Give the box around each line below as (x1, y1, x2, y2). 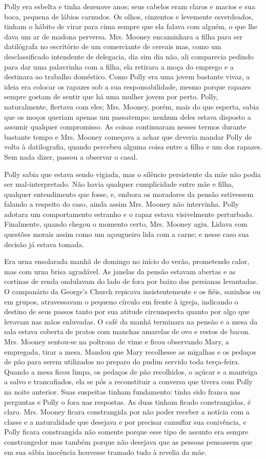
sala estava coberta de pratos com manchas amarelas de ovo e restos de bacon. (4, 326, 251, 337)
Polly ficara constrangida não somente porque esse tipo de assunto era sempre (4, 426, 249, 437)
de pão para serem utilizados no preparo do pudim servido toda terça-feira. (4, 356, 240, 367)
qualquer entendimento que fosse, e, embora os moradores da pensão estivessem (4, 188, 254, 199)
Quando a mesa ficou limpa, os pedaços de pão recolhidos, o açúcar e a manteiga (4, 366, 258, 377)
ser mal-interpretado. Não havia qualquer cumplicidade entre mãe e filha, (4, 179, 234, 189)
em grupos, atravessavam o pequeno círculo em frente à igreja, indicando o (4, 296, 238, 307)
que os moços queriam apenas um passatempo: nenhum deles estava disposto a (4, 111, 251, 122)
